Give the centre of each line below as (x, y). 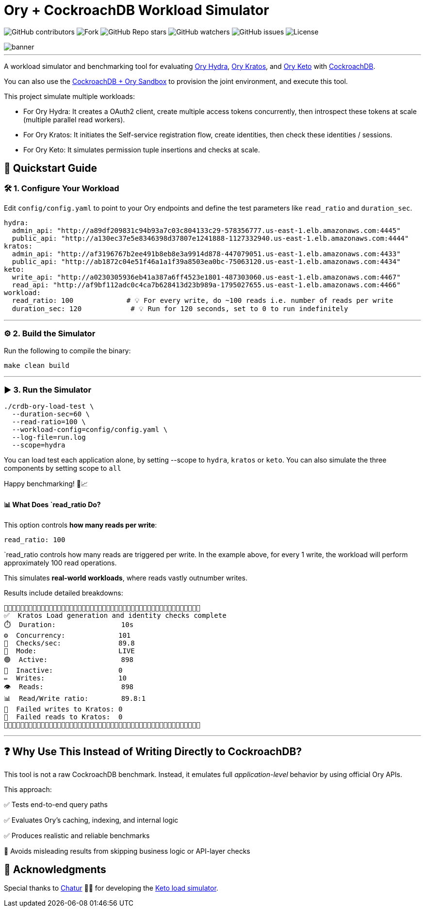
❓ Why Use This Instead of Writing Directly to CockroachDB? (153, 752)
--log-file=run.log (49, 438)
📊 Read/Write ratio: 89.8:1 (75, 698)
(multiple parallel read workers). (74, 119)
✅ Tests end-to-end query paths (56, 804)
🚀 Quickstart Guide (51, 168)
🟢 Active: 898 (69, 659)
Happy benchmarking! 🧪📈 (46, 484)
